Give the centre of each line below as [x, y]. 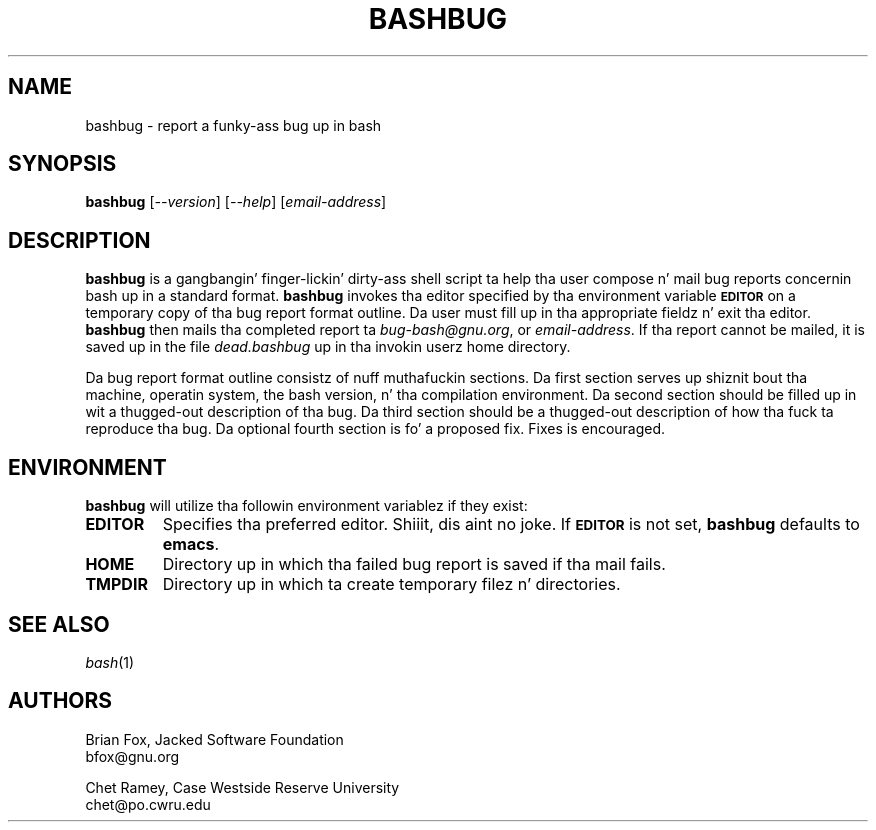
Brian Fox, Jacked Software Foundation [214, 739]
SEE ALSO [59, 624]
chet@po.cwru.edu [148, 804]
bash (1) [110, 662]
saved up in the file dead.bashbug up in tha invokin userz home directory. [328, 347]
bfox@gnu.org [132, 756]
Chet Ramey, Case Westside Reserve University [242, 787]
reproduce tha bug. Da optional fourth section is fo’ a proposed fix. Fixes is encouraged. [375, 429]
